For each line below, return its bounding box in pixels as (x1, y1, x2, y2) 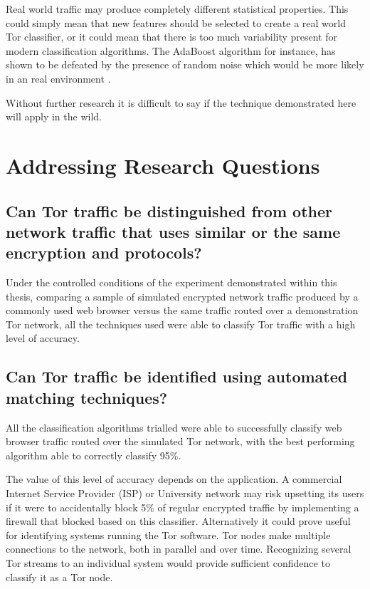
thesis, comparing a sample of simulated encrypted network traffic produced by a (6, 288, 359, 303)
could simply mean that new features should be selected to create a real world (6, 15, 346, 30)
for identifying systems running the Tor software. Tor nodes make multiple (6, 527, 331, 542)
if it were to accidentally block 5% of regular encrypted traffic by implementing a (6, 499, 359, 514)
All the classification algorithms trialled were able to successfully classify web (6, 419, 342, 434)
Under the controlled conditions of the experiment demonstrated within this (6, 275, 337, 290)
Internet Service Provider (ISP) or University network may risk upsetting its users (6, 486, 364, 501)
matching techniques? (6, 386, 168, 408)
